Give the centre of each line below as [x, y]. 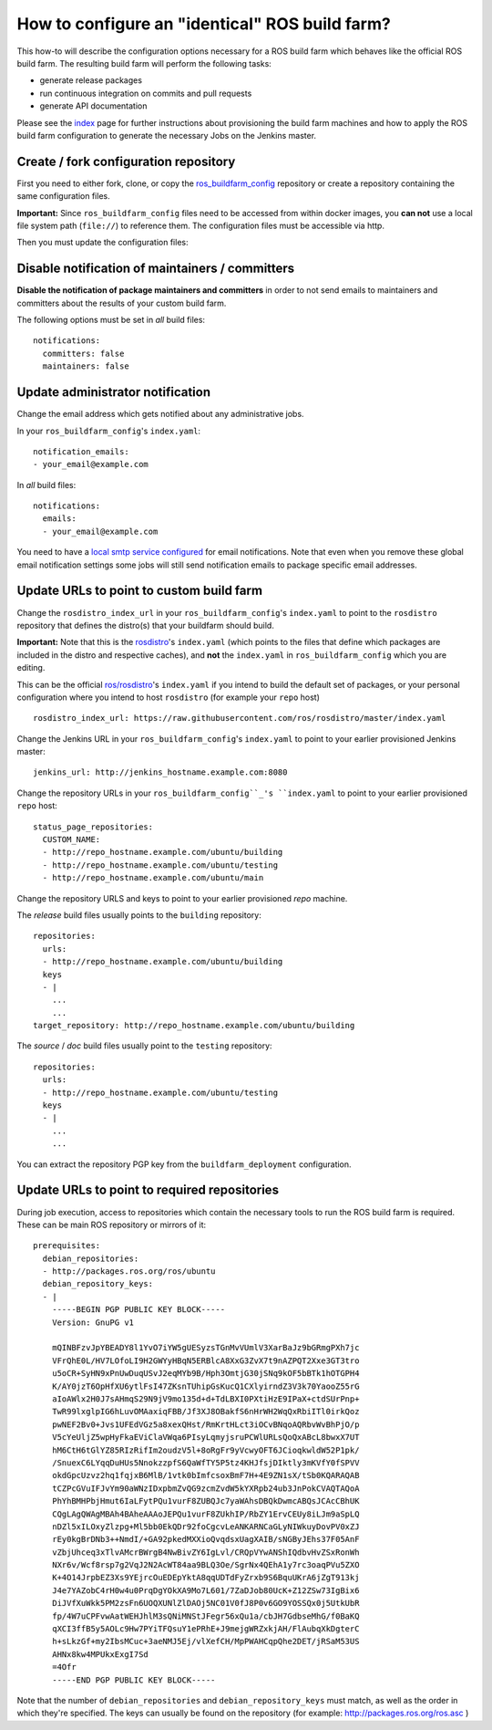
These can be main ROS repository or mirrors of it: [112, 1225]
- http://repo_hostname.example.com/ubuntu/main [153, 878]
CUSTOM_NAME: [72, 840]
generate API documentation [93, 106]
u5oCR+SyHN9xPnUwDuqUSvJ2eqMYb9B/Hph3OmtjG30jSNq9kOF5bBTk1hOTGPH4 [205, 1374]
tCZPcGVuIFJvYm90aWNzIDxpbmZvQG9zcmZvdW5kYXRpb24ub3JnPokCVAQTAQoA [205, 1488]
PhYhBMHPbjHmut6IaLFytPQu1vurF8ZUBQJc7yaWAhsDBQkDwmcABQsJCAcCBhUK [205, 1501]
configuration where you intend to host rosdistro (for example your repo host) [169, 697]
